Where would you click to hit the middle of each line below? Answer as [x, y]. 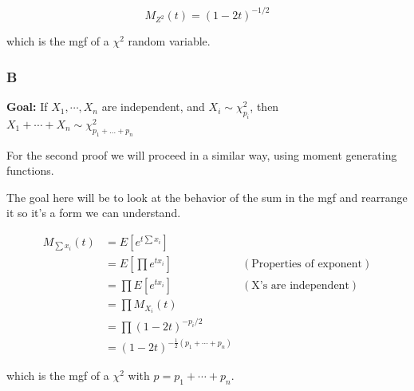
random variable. [169, 41]
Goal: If [27, 107]
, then [264, 107]
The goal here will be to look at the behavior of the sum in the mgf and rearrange [207, 197]
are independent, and [153, 107]
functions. [30, 170]
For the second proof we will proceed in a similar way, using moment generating [202, 154]
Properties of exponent [307, 265]
